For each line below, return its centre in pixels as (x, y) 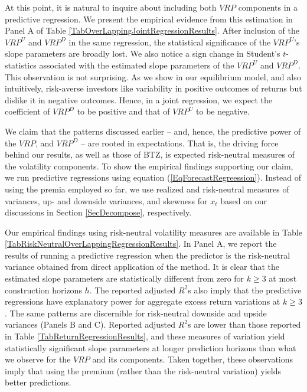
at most (283, 278)
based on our (244, 200)
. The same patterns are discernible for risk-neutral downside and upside (136, 313)
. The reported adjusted (133, 290)
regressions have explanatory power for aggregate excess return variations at (143, 301)
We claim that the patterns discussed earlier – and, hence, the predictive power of (153, 131)
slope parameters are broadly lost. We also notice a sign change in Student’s (143, 53)
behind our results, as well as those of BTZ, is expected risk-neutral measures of (150, 154)
